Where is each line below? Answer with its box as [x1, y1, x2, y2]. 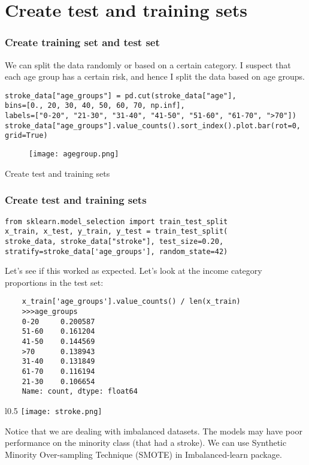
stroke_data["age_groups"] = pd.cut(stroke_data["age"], [5, 91, 237, 100]
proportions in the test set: [5, 276, 104, 288]
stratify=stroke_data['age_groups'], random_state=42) [5, 247, 228, 256]
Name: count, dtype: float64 [22, 387, 138, 396]
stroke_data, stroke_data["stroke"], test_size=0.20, [5, 237, 224, 246]
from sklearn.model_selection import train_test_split [5, 217, 228, 226]
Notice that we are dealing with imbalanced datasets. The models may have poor [5, 424, 302, 437]
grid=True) [5, 131, 48, 140]
